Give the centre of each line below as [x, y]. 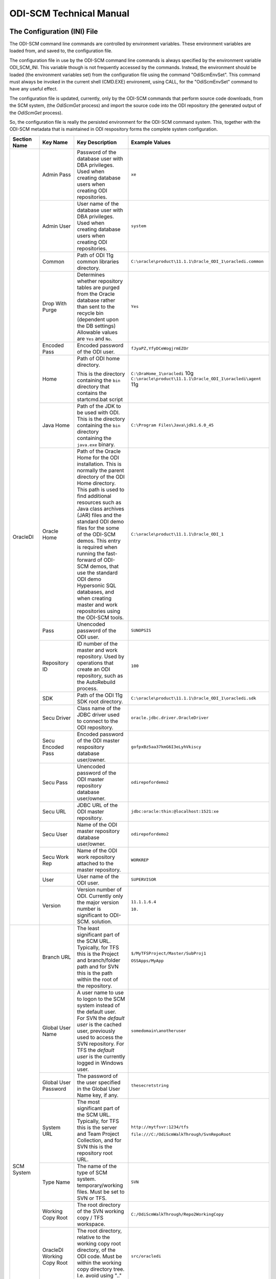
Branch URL [57, 957]
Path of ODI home [98, 358]
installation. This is [99, 464]
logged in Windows [100, 1063]
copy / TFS [90, 1218]
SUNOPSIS [141, 631]
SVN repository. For [101, 1044]
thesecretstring [150, 1085]
